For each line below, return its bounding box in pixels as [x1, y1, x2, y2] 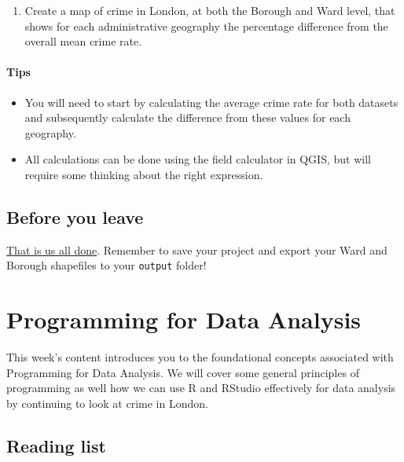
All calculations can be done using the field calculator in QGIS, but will [24, 151, 371, 167]
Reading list [6, 433, 106, 457]
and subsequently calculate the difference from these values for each [24, 109, 351, 126]
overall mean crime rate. [24, 33, 142, 49]
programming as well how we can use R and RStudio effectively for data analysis [6, 379, 396, 396]
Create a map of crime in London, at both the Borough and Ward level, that [24, 2, 395, 18]
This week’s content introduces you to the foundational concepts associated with [6, 349, 394, 365]
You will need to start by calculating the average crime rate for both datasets [24, 93, 398, 110]
